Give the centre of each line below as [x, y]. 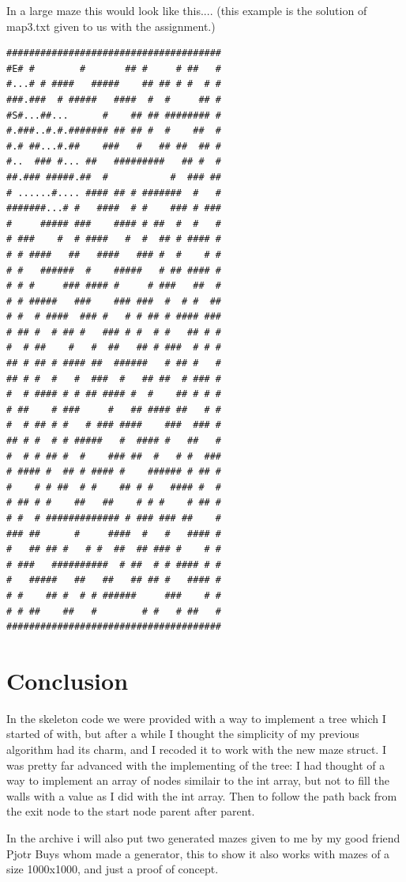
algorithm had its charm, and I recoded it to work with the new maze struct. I [196, 750]
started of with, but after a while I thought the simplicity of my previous [183, 734]
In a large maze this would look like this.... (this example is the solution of [187, 10]
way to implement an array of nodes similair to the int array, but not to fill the [198, 780]
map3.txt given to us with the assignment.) [111, 26]
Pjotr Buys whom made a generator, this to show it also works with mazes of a [198, 853]
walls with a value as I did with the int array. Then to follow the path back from [202, 795]
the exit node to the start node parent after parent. [131, 811]
